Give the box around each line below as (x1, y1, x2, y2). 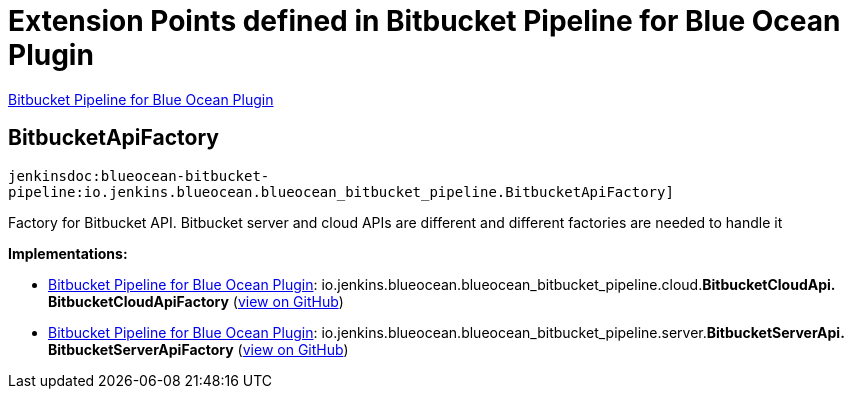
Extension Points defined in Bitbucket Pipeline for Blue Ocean (8, 4, 841, 38)
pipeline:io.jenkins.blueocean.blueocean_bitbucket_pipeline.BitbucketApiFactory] (8, 183, 674, 200)
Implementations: (8, 244, 128, 262)
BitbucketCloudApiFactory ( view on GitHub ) (48, 292, 344, 310)
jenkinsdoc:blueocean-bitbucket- (8, 167, 270, 184)
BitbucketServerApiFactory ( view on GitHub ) (48, 340, 349, 358)
